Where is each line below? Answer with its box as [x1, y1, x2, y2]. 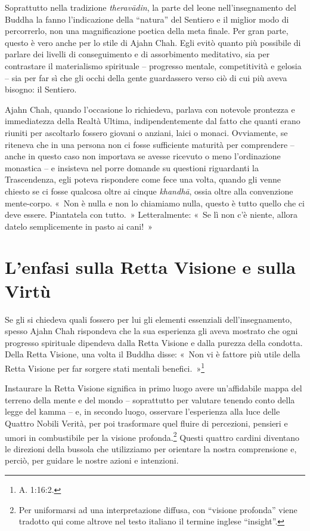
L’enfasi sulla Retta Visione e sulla [5, 255, 296, 279]
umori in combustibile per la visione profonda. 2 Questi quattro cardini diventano [5, 429, 300, 443]
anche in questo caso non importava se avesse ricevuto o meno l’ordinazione [5, 150, 281, 162]
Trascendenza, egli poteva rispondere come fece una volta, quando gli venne [5, 173, 281, 186]
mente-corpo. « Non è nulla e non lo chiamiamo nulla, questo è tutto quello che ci [5, 196, 305, 209]
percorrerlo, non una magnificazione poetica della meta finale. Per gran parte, [5, 24, 289, 37]
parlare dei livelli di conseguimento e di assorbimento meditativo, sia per [5, 48, 270, 60]
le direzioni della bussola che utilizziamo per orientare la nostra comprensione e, [5, 442, 297, 455]
